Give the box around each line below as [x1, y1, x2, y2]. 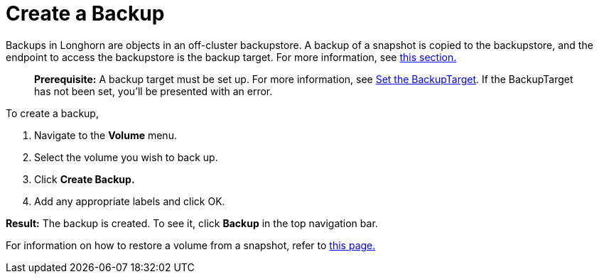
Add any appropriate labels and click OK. [34, 195, 225, 207]
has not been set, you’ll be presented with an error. [34, 84, 273, 97]
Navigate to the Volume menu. [34, 128, 177, 141]
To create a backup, [6, 106, 99, 119]
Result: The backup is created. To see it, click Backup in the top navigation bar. [6, 217, 378, 229]
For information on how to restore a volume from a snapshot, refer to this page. [6, 239, 376, 251]
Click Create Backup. [34, 173, 135, 185]
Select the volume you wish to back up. [34, 151, 218, 163]
